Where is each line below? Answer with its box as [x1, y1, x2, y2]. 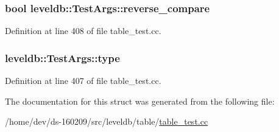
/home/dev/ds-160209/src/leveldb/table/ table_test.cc [5, 115, 208, 128]
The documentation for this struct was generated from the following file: [5, 94, 275, 107]
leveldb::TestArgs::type [5, 50, 120, 65]
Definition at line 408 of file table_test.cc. [5, 24, 161, 37]
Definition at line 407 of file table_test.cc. [5, 74, 161, 87]
